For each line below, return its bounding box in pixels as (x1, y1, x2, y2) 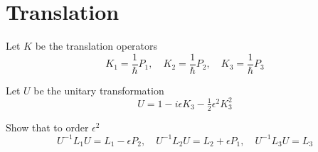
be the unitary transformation (33, 82, 164, 97)
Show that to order (6, 119, 89, 134)
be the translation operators (35, 38, 158, 53)
